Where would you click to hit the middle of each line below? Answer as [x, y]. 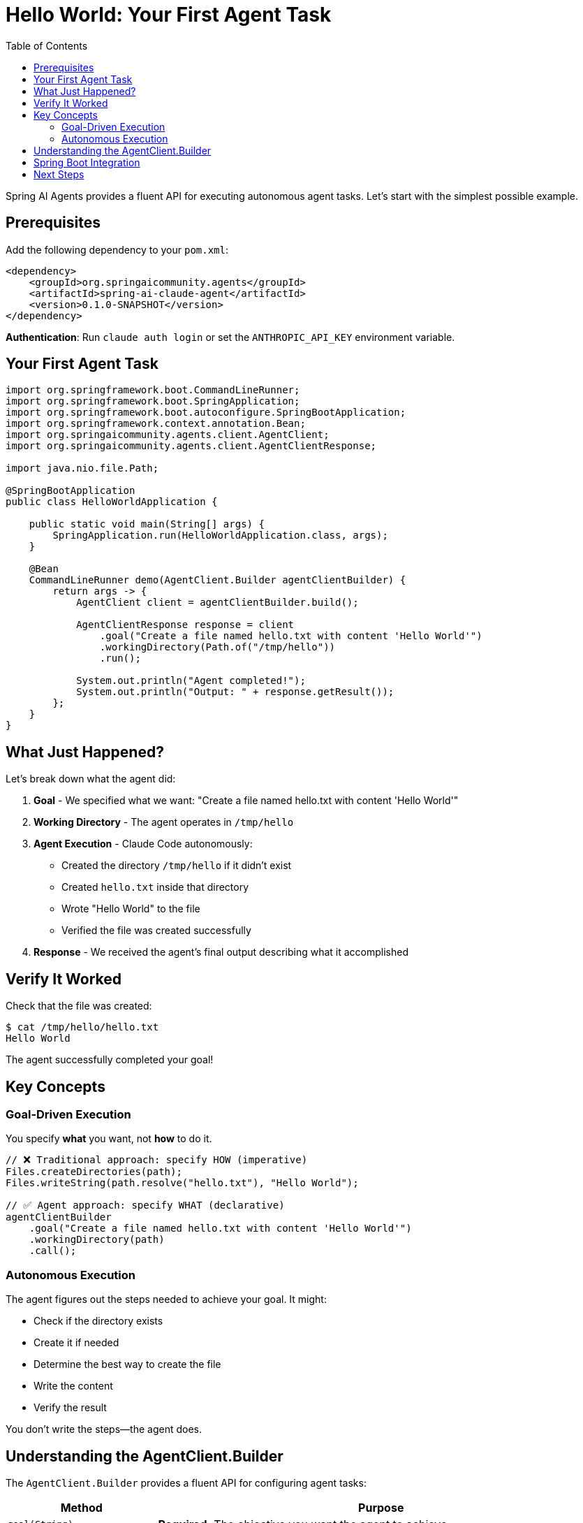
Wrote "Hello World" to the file [131, 909]
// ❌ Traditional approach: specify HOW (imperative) [157, 1160]
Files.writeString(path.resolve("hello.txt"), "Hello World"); [182, 1183]
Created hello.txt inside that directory [155, 887]
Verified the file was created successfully [156, 931]
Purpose [381, 1507]
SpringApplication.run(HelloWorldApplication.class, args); [220, 535]
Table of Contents [47, 45]
